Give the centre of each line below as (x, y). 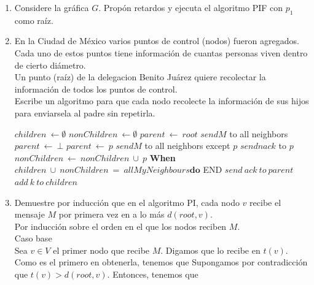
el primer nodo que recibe (101, 250)
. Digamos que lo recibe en (210, 250)
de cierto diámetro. (50, 65)
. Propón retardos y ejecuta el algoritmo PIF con (191, 7)
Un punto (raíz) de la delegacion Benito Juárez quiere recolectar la (140, 77)
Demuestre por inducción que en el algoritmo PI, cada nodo (127, 202)
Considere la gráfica (52, 7)
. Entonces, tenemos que (153, 274)
